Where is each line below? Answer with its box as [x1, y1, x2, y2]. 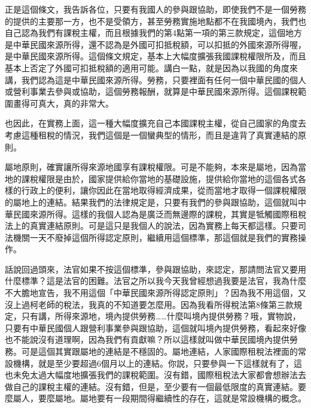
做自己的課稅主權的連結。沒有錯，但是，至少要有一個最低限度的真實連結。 [5, 380, 298, 392]
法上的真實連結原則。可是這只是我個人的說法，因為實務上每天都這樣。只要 [5, 219, 298, 232]
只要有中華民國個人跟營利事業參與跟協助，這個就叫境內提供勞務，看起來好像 [5, 321, 306, 334]
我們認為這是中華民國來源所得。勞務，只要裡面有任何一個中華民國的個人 [21, 73, 306, 86]
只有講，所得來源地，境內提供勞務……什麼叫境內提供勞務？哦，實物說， [21, 310, 301, 322]
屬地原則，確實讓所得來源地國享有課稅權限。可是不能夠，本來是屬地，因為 [5, 161, 298, 173]
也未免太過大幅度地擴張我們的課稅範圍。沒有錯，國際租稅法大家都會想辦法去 [5, 368, 306, 381]
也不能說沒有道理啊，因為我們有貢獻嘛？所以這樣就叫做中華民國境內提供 [5, 333, 289, 346]
